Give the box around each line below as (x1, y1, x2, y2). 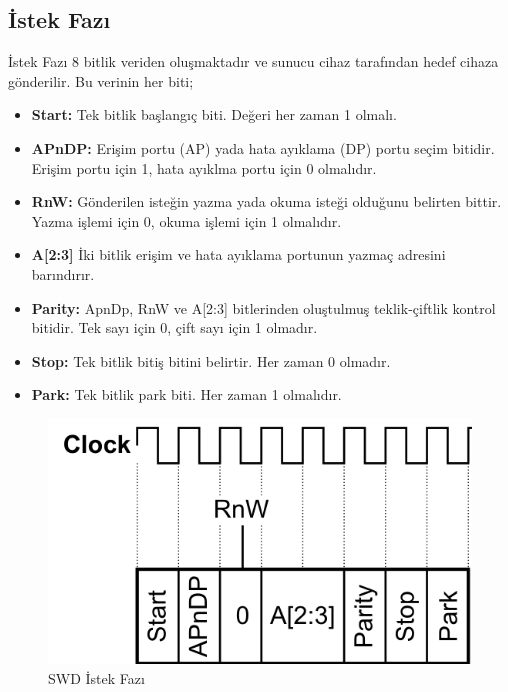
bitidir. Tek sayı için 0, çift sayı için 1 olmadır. (31, 317, 318, 338)
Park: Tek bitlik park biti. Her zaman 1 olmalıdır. (31, 384, 342, 405)
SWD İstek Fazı (48, 667, 145, 688)
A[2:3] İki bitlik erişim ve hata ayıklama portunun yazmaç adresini (31, 244, 446, 265)
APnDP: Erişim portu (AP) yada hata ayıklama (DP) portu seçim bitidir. (31, 137, 495, 158)
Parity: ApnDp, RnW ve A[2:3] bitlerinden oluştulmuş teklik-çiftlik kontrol (31, 297, 496, 318)
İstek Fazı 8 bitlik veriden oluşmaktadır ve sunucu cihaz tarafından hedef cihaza (8, 51, 499, 72)
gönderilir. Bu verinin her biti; (8, 70, 194, 91)
